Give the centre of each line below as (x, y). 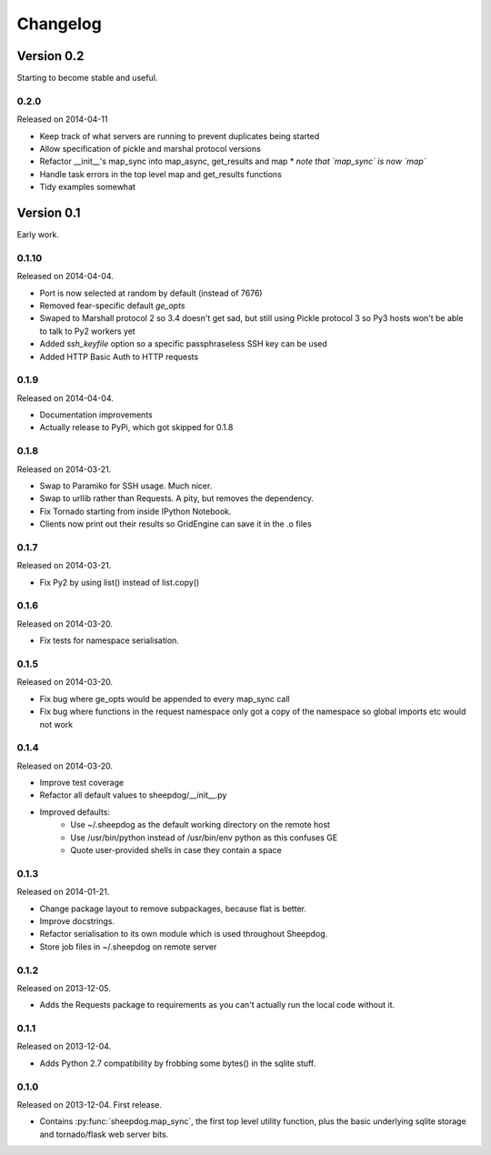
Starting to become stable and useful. (87, 78)
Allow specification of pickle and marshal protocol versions (150, 148)
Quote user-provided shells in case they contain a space (176, 850)
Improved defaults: (75, 812)
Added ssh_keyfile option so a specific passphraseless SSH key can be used (183, 344)
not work (56, 724)
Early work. (38, 235)
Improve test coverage (82, 783)
